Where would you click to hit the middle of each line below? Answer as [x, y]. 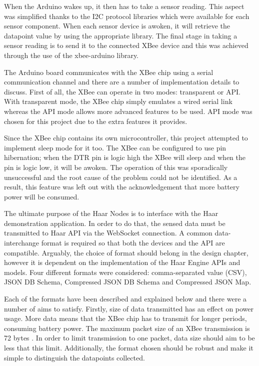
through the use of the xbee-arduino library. [71, 55]
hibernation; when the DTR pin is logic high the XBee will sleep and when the [125, 157]
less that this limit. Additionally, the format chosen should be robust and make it [129, 347]
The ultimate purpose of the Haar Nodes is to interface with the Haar [111, 213]
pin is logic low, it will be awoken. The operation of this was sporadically [116, 167]
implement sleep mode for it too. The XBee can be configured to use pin [115, 147]
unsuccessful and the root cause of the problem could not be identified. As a [121, 177]
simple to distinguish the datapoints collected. [74, 357]
